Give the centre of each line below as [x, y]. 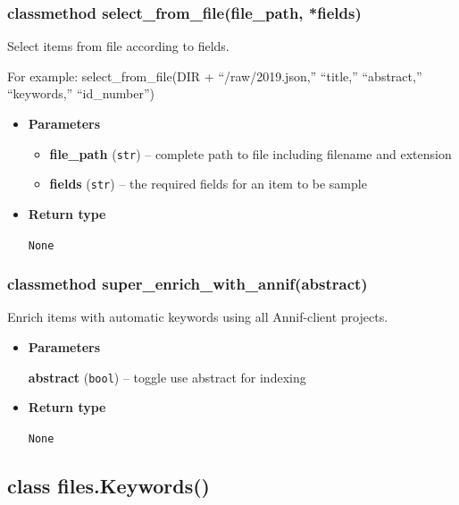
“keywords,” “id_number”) [81, 93]
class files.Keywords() [108, 485]
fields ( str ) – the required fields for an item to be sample [208, 184]
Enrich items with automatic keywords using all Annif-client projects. [198, 317]
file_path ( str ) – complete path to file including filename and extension [250, 153]
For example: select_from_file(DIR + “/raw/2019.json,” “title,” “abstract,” [215, 76]
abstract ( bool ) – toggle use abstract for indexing [167, 377]
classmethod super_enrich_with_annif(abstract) [188, 284]
